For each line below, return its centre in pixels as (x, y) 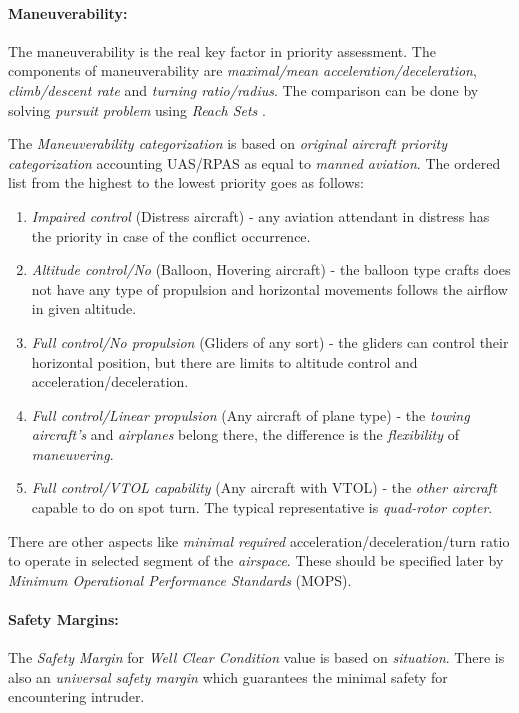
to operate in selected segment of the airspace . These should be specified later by (256, 560)
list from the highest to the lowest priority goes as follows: (186, 182)
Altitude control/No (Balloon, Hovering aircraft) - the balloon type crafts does (271, 269)
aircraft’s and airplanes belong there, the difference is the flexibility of (245, 434)
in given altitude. (84, 308)
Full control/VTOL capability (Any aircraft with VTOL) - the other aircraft (264, 487)
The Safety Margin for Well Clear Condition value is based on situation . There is (256, 657)
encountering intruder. (76, 696)
